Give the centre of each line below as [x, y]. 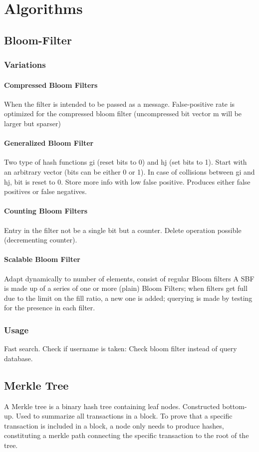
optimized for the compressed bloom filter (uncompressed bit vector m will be [123, 113]
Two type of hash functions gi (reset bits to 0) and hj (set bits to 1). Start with [126, 162]
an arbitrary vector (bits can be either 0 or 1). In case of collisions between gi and [129, 171]
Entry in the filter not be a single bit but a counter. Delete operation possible [123, 230]
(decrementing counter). [41, 240]
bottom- [235, 406]
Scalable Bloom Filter [42, 259]
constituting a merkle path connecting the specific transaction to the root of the [127, 435]
